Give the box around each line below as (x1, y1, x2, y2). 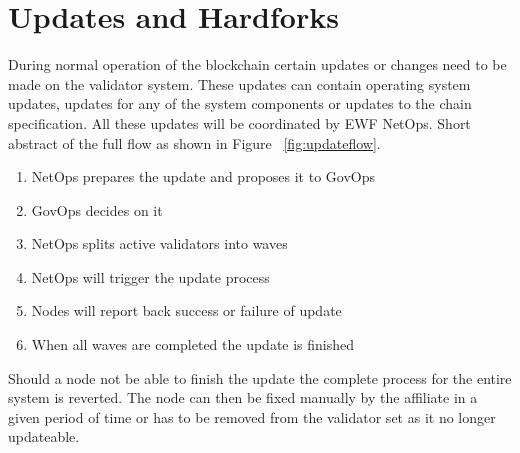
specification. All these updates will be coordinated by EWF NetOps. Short (8, 112, 471, 133)
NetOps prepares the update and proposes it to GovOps (31, 166, 376, 187)
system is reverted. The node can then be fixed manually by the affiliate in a (8, 387, 478, 408)
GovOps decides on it (31, 199, 163, 220)
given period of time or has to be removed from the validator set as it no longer (8, 406, 496, 427)
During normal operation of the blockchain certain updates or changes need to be (8, 54, 507, 75)
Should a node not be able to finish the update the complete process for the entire (8, 367, 512, 388)
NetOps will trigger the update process (31, 266, 270, 287)
